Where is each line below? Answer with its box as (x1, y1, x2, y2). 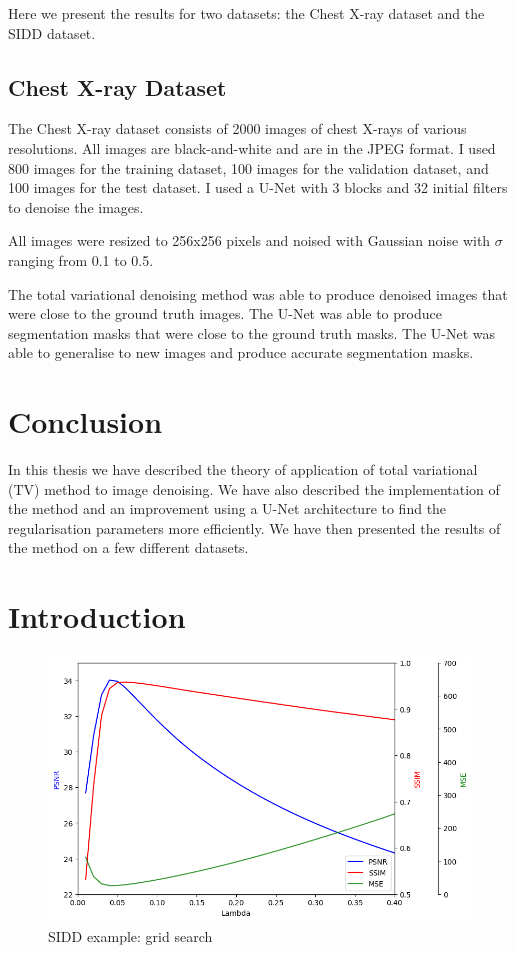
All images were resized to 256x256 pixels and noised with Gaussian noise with (8, 230, 491, 251)
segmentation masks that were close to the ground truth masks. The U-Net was (8, 322, 496, 343)
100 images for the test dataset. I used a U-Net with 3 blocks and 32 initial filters (8, 177, 508, 198)
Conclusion (8, 401, 163, 442)
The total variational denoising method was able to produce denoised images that (8, 283, 508, 304)
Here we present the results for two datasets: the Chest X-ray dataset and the (8, 3, 485, 23)
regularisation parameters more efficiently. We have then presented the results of (8, 517, 501, 538)
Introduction (8, 596, 186, 637)
